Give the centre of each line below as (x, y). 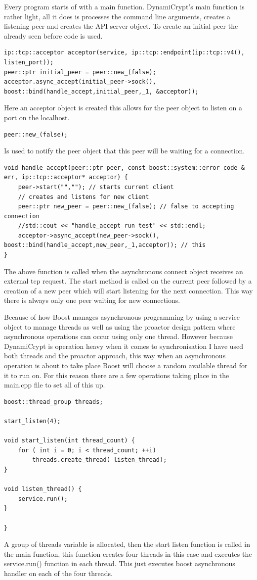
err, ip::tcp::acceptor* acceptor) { (66, 177)
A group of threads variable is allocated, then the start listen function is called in (127, 544)
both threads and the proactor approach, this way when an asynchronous (115, 356)
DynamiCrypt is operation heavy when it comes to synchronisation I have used (124, 346)
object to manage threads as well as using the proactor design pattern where (120, 326)
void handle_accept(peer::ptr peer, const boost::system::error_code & (124, 168)
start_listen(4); (32, 421)
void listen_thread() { (43, 489)
